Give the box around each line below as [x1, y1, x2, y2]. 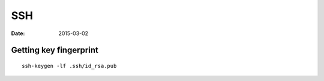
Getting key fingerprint [11, 45, 99, 55]
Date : [11, 30, 25, 37]
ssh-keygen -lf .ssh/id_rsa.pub [22, 63, 117, 69]
